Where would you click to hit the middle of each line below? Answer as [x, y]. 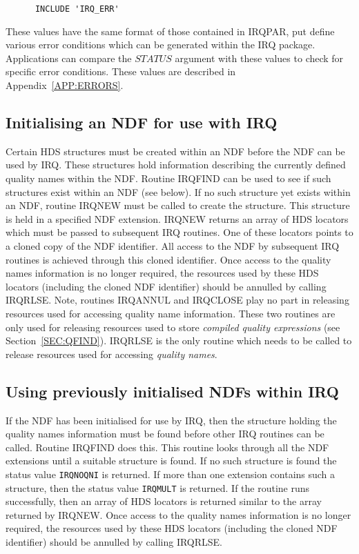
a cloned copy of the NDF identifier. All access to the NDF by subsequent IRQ [173, 245]
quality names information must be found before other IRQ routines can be [165, 434]
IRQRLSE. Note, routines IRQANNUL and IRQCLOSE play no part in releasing [177, 300]
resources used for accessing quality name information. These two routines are [171, 313]
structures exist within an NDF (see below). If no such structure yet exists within [178, 191]
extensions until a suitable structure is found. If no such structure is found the [171, 461]
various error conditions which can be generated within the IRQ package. [161, 44]
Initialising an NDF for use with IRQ [142, 122]
